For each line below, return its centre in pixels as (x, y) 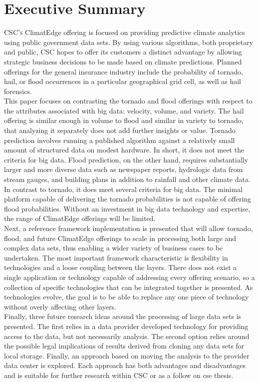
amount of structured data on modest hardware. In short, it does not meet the (124, 150)
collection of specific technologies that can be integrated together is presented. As (129, 287)
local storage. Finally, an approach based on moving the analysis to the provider (127, 355)
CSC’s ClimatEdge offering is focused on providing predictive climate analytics (125, 32)
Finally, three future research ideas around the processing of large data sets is (123, 316)
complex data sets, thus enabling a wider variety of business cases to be (114, 248)
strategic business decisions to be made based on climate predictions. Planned (123, 61)
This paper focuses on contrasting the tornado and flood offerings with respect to (128, 101)
